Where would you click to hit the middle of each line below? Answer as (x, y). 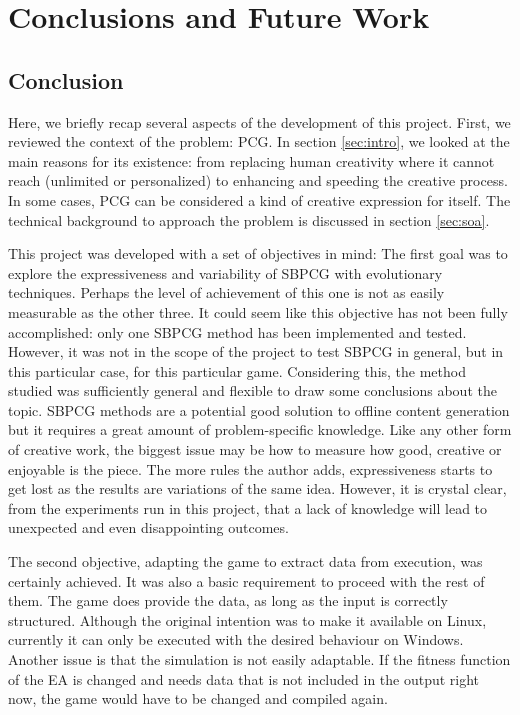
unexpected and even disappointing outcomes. (148, 527)
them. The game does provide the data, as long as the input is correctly (228, 600)
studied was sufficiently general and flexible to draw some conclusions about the (252, 390)
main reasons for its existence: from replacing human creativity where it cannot (251, 160)
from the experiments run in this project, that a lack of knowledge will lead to (248, 507)
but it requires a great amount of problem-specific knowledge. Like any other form (260, 429)
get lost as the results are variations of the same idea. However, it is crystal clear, (257, 488)
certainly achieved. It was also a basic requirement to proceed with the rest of (246, 580)
